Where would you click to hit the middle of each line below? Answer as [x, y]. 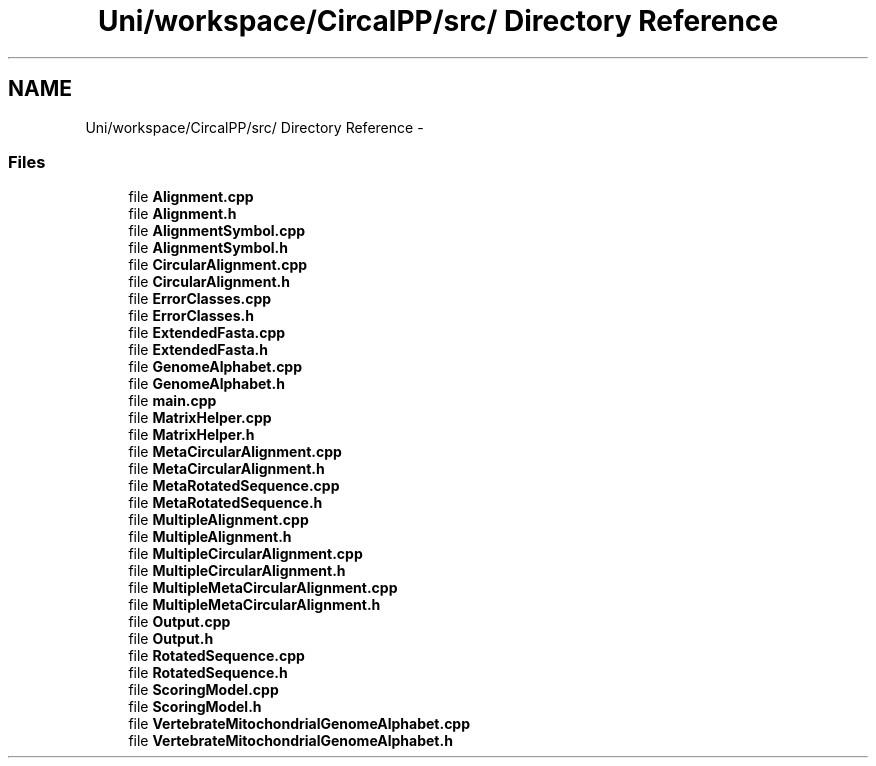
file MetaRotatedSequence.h [225, 503]
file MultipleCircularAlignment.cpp [245, 554]
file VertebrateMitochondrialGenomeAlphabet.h [290, 741]
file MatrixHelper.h [191, 435]
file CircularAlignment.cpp [218, 265]
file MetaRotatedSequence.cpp [234, 486]
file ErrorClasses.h [191, 316]
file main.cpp [172, 401]
